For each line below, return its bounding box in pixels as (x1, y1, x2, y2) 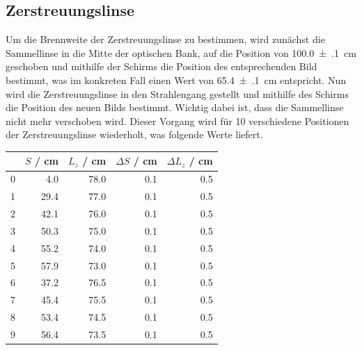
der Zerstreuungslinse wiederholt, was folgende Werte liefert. (6, 127, 263, 142)
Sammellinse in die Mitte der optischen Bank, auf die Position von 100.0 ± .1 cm (6, 45, 356, 60)
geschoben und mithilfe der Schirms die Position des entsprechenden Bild (6, 59, 317, 74)
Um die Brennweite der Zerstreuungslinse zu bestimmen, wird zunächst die (6, 32, 325, 47)
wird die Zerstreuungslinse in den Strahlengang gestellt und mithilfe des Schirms (6, 86, 349, 101)
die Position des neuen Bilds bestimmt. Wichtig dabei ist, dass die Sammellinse (6, 100, 344, 115)
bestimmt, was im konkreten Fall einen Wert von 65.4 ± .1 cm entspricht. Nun (6, 72, 346, 87)
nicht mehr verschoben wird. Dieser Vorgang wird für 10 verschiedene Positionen (6, 113, 349, 128)
